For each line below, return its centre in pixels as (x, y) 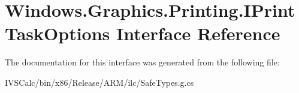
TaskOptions (58, 33)
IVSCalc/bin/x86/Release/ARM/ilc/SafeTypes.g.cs (99, 82)
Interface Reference (198, 33)
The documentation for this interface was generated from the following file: (142, 62)
